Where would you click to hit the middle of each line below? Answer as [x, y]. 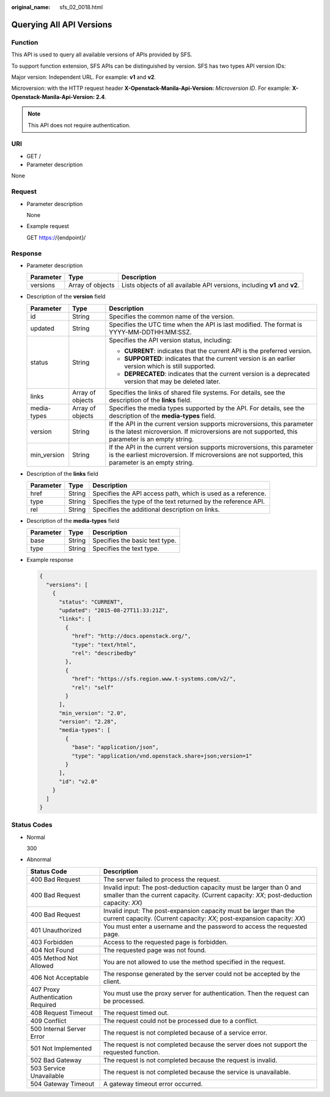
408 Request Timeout [61, 1013]
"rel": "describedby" [104, 653]
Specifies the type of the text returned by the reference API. [179, 501]
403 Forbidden [52, 942]
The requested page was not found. [155, 950]
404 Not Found [52, 950]
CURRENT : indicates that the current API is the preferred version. [218, 350]
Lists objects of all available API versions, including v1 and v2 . [210, 286]
